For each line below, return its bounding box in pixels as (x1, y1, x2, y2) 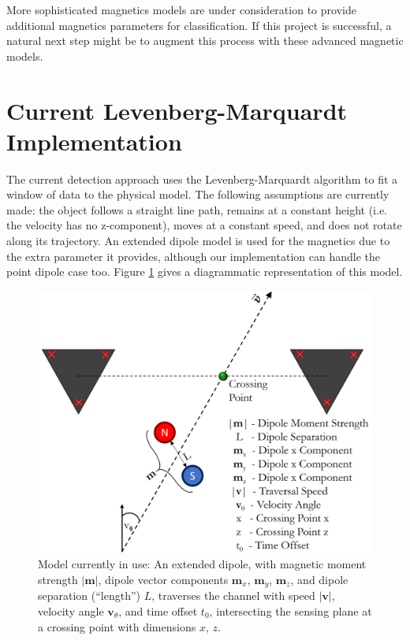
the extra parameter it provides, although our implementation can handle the (6, 247, 380, 264)
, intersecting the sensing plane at (209, 602, 372, 619)
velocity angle (38, 602, 104, 619)
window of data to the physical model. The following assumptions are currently (6, 186, 389, 203)
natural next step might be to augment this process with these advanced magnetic (6, 32, 404, 49)
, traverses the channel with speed (151, 587, 315, 604)
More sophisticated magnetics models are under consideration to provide (6, 2, 356, 17)
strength (38, 571, 78, 587)
